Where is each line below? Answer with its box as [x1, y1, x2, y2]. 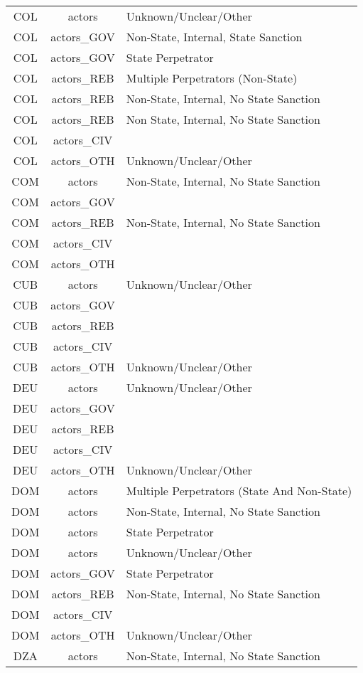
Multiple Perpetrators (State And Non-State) [126, 482, 352, 499]
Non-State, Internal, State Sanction [126, 28, 303, 45]
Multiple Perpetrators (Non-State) [126, 70, 298, 86]
